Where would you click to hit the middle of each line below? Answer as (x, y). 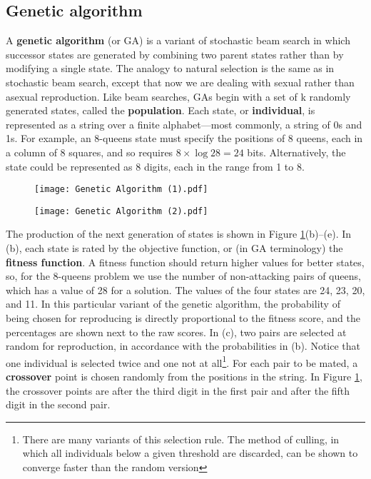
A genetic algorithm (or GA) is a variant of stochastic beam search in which (178, 40)
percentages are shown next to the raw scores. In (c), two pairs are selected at (176, 332)
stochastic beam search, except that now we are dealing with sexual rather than (180, 82)
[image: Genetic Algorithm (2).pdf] (121, 211)
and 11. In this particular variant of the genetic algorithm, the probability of (173, 304)
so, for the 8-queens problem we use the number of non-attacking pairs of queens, (183, 276)
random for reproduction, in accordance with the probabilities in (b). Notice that (183, 346)
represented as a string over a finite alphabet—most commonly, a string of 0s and (184, 124)
